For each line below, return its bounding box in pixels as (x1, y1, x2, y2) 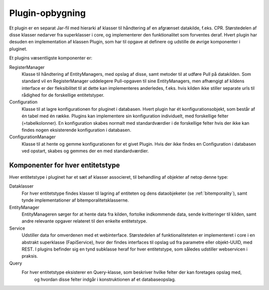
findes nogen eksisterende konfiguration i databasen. (21, 127, 132, 133)
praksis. (21, 253, 38, 259)
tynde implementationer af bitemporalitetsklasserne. (21, 197, 129, 203)
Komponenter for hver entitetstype (9, 161, 120, 169)
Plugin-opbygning (9, 7, 86, 18)
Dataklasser (9, 183, 34, 189)
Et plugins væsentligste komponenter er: (9, 55, 93, 61)
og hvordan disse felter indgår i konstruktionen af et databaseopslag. (34, 276, 176, 282)
